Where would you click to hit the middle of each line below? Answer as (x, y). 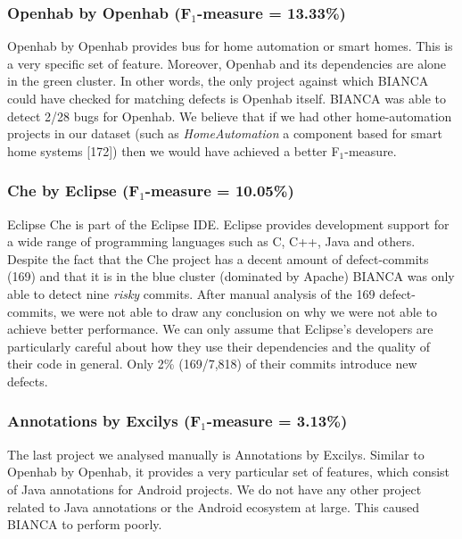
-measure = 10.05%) (219, 191)
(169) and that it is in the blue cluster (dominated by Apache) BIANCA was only (231, 276)
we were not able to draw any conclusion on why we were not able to (249, 311)
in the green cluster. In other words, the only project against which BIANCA (218, 81)
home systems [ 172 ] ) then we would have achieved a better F (173, 150)
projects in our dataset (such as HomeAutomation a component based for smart (225, 133)
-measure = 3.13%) (277, 421)
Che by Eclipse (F (74, 191)
